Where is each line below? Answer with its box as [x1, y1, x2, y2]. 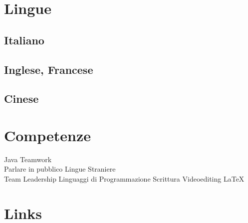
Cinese [4, 91, 39, 106]
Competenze [4, 125, 91, 145]
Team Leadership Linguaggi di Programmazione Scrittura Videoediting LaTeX [4, 174, 245, 184]
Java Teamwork [4, 154, 52, 164]
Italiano [4, 32, 44, 47]
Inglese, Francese [4, 61, 93, 77]
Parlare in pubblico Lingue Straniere [4, 164, 116, 174]
